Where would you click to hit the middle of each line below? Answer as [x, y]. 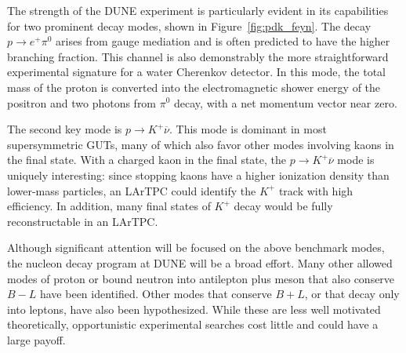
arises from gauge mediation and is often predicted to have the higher [223, 41]
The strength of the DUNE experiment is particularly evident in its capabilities [198, 10]
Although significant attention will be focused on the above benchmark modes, [196, 247]
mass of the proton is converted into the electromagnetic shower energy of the [194, 87]
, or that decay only [352, 294]
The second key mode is [65, 129]
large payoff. [36, 339]
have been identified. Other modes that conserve [156, 294]
